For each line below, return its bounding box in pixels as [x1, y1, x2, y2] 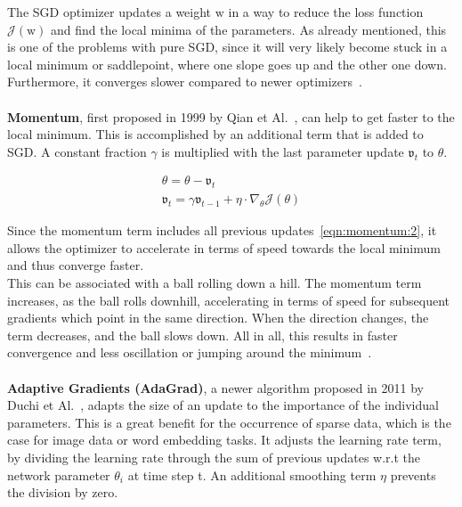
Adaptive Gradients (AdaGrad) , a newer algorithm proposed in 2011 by [7, 378, 424, 397]
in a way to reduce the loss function [228, 3, 424, 20]
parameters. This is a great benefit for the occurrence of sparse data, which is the [7, 413, 451, 431]
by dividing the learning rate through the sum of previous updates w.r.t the [7, 447, 421, 466]
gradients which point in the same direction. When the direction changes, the [7, 308, 429, 327]
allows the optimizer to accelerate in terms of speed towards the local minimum [7, 238, 441, 257]
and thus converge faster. [7, 256, 144, 274]
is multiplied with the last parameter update [161, 142, 404, 160]
